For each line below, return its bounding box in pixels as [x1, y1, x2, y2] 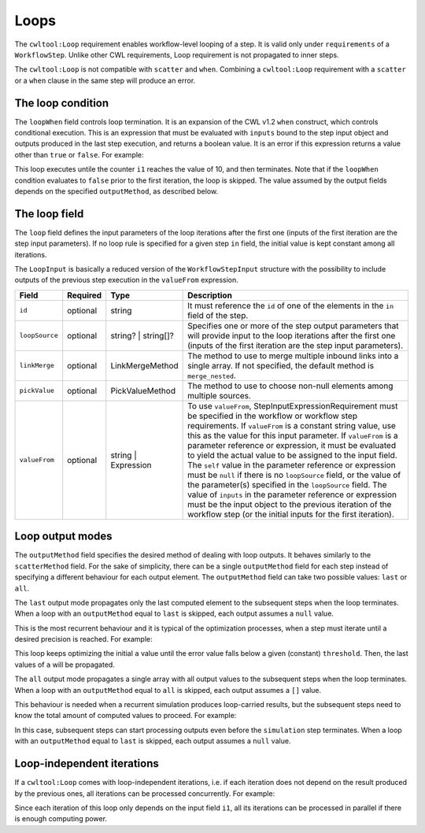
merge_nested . [187, 370, 236, 381]
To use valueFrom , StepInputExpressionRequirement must [187, 400, 398, 411]
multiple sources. [187, 390, 252, 401]
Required [67, 290, 102, 301]
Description [187, 290, 232, 301]
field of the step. [187, 309, 249, 320]
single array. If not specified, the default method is [187, 360, 374, 371]
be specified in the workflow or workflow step [187, 410, 358, 421]
